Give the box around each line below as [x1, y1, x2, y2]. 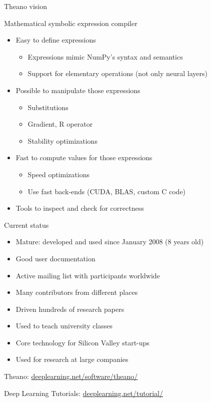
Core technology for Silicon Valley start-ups [15, 337, 149, 347]
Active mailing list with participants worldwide [15, 270, 160, 280]
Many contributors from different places [15, 287, 138, 297]
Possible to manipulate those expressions [15, 85, 140, 95]
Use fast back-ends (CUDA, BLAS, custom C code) [27, 186, 186, 196]
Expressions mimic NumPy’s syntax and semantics [27, 51, 183, 62]
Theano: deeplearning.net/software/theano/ [4, 371, 138, 381]
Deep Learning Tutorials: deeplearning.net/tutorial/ [4, 387, 163, 398]
